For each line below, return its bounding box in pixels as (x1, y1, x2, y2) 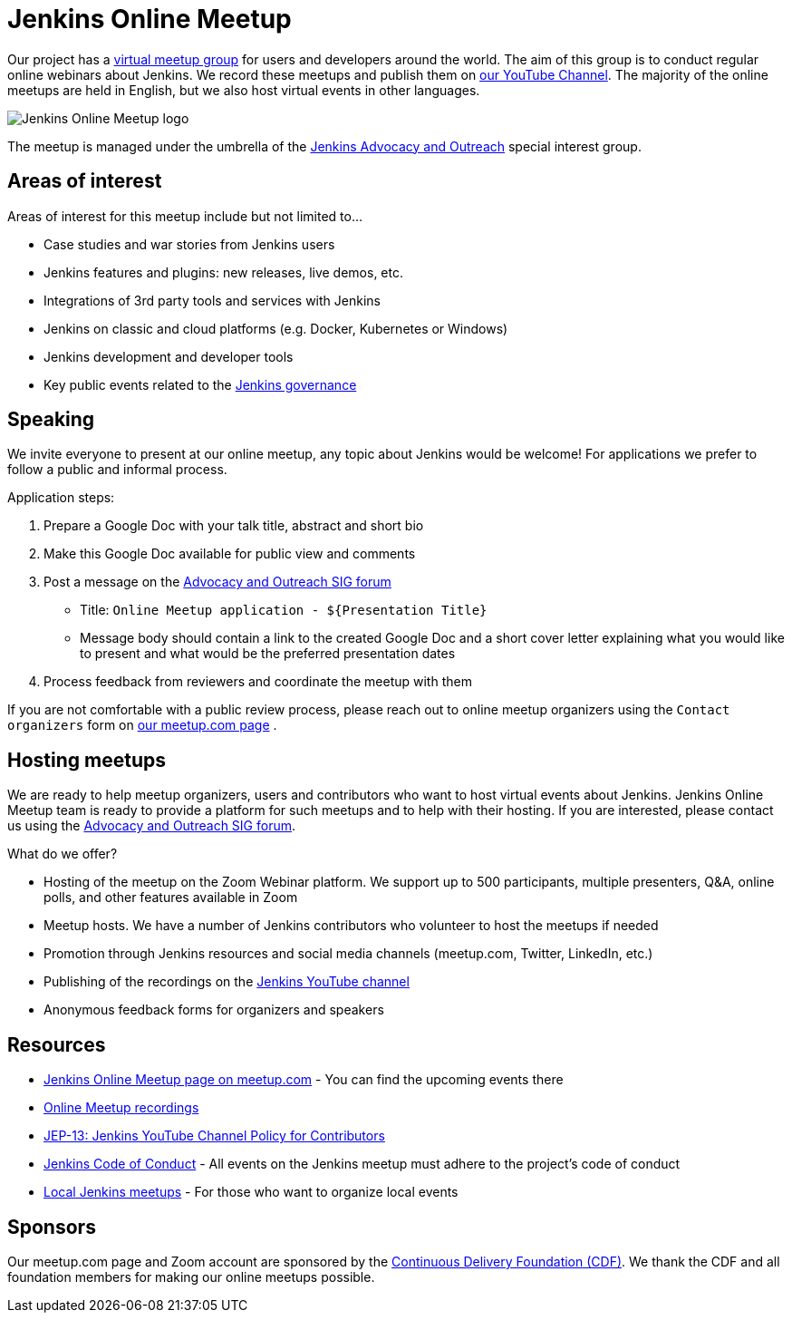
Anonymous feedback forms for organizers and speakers (43, 1002, 384, 1018)
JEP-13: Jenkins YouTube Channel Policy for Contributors (43, 1128, 385, 1144)
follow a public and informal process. (7, 461, 227, 478)
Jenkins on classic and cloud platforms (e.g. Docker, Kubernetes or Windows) (43, 320, 508, 336)
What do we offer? (7, 846, 118, 862)
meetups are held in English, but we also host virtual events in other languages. (7, 82, 480, 98)
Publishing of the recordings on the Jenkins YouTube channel (43, 974, 410, 990)
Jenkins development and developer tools (43, 348, 294, 364)
